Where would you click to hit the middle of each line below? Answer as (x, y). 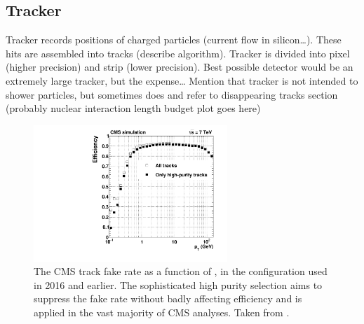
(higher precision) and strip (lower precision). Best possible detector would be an (180, 67)
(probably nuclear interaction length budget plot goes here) (133, 108)
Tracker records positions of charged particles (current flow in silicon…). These (174, 40)
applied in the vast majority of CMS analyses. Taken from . (162, 312)
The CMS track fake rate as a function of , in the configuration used (181, 271)
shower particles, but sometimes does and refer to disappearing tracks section (172, 94)
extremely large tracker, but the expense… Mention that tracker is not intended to (182, 80)
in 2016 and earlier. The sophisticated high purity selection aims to (178, 284)
